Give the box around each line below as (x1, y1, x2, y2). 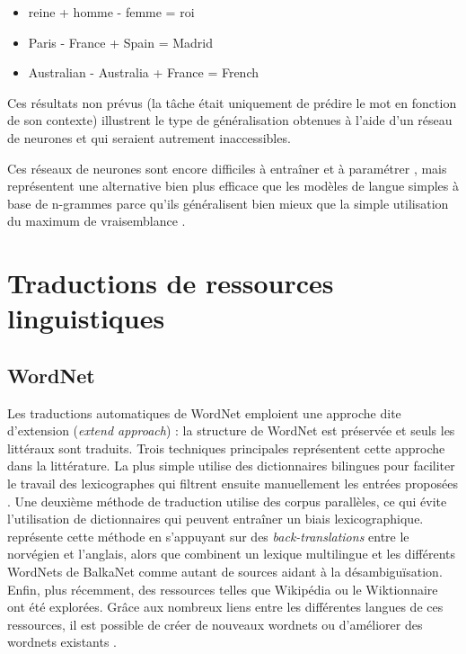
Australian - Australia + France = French (28, 63, 259, 82)
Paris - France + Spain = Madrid (28, 32, 213, 51)
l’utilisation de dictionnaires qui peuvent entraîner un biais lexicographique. (7, 509, 424, 528)
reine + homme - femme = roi (28, 3, 195, 21)
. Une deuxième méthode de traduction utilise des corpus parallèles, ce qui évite (7, 491, 447, 510)
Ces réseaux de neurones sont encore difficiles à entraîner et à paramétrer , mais (7, 158, 447, 177)
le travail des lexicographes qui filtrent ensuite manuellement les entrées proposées (7, 474, 458, 493)
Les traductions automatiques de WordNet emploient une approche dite (7, 403, 401, 422)
